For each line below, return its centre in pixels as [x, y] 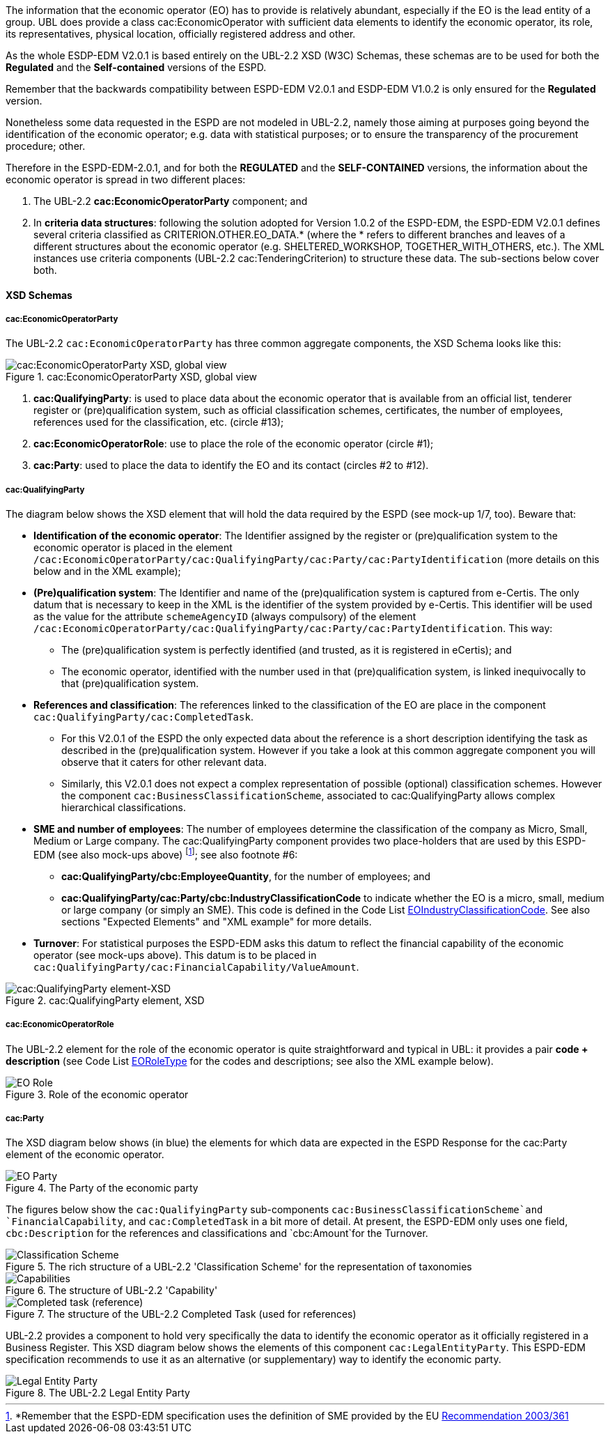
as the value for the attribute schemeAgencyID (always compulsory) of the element [225, 617]
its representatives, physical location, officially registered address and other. [181, 34]
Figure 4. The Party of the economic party [102, 1188]
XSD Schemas [39, 295]
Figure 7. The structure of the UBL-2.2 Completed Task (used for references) [181, 1314]
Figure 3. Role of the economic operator [97, 1094]
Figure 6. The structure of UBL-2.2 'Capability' [112, 1291]
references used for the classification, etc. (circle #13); [159, 422]
